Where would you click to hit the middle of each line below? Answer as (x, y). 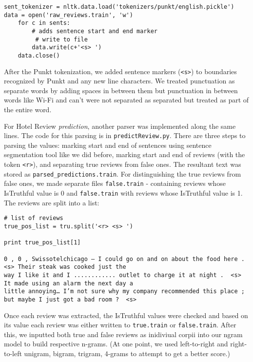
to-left (13, 353)
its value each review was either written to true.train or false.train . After (120, 325)
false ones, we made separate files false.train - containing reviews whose (115, 183)
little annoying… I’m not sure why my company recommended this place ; (124, 292)
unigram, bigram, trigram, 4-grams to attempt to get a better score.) (127, 353)
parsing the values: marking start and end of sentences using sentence (108, 145)
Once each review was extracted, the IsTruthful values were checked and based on (126, 315)
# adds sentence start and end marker (95, 31)
